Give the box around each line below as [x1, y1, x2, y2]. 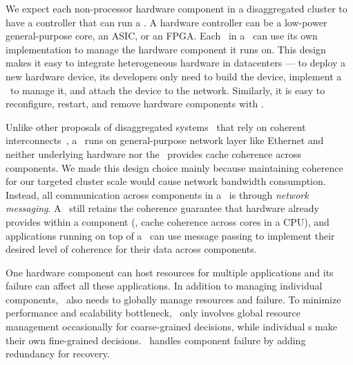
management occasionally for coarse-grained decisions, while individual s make [6, 319, 337, 334]
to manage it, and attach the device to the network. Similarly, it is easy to [10, 82, 325, 97]
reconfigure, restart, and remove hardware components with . [6, 96, 264, 111]
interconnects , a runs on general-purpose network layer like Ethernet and [6, 133, 324, 148]
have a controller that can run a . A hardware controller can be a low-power [6, 15, 327, 29]
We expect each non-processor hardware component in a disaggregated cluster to [6, 1, 347, 15]
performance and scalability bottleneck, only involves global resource [6, 305, 301, 320]
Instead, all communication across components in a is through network [6, 187, 309, 202]
